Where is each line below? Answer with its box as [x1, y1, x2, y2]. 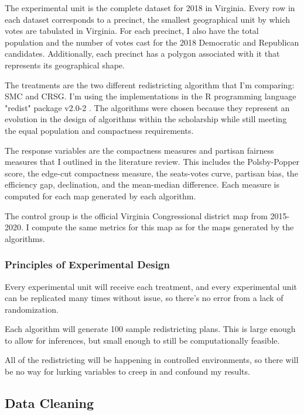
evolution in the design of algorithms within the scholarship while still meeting [5, 113, 287, 125]
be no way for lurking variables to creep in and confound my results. [5, 365, 250, 378]
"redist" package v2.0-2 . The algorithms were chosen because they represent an [5, 101, 290, 113]
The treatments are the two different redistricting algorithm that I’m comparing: [5, 78, 295, 91]
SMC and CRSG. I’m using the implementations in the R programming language [5, 90, 296, 102]
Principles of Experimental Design [5, 257, 170, 272]
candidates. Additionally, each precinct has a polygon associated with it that [5, 47, 280, 60]
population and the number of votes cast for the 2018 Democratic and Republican [5, 36, 299, 48]
